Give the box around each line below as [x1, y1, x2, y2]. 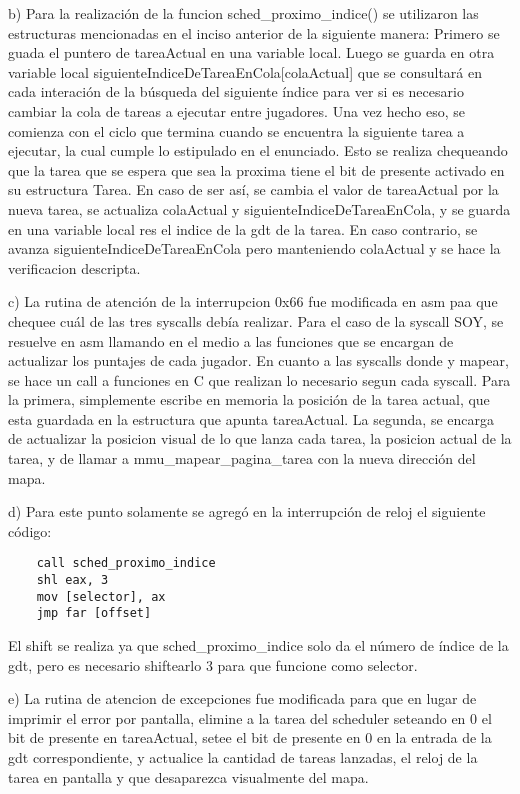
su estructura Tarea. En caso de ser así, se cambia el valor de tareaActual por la [8, 179, 499, 200]
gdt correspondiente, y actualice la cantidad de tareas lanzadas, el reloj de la [8, 747, 478, 768]
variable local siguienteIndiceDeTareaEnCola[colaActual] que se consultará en [8, 61, 483, 82]
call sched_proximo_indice [36, 556, 216, 571]
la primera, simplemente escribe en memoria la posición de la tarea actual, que [8, 389, 490, 410]
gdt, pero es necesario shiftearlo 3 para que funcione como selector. [8, 654, 418, 675]
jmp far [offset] [36, 606, 152, 621]
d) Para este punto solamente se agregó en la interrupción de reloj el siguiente [8, 501, 486, 522]
